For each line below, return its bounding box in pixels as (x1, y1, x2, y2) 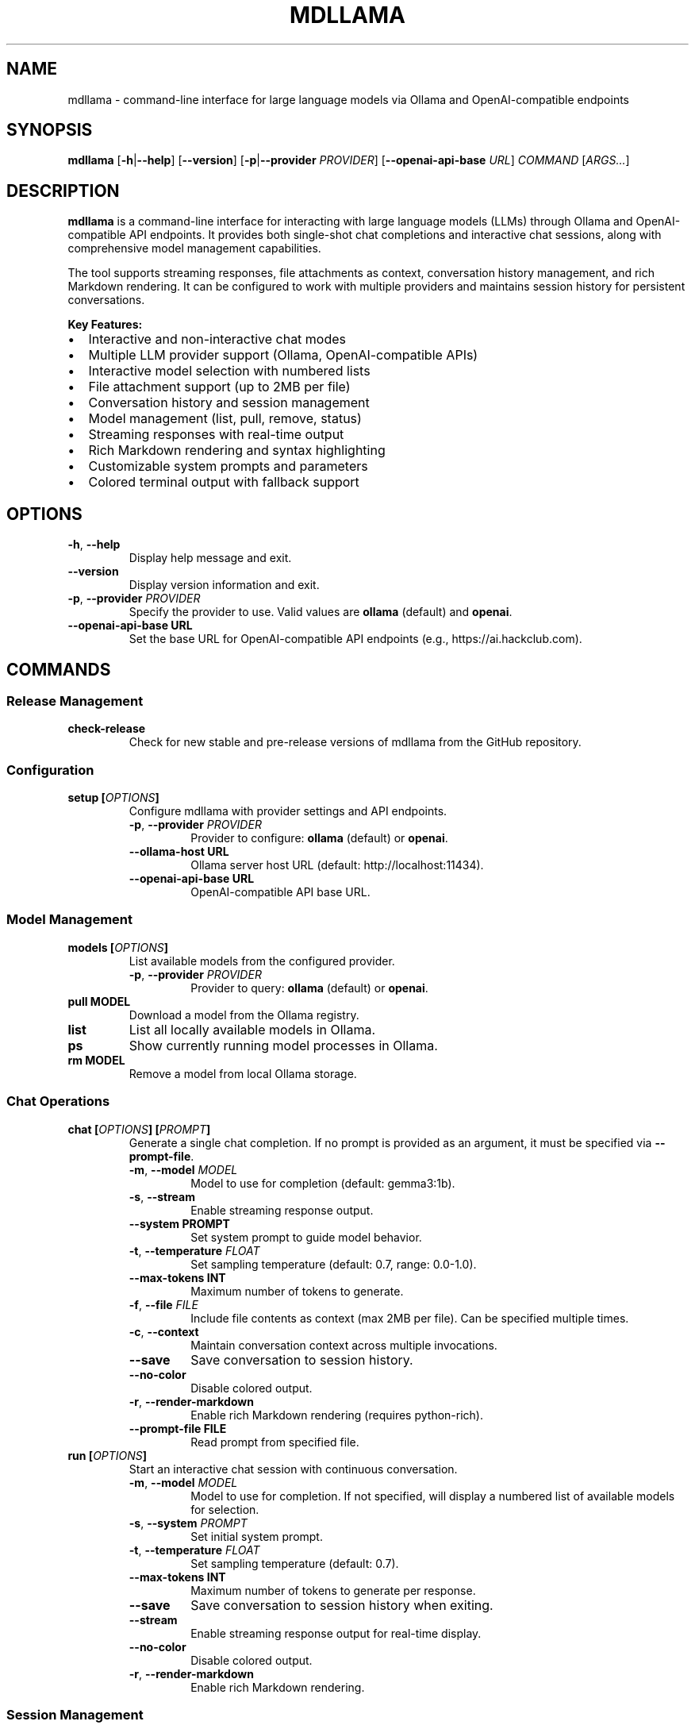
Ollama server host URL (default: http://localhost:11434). (190, 858, 484, 872)
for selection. (190, 1502, 259, 1516)
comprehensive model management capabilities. (67, 241, 321, 256)
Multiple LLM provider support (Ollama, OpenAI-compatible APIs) (88, 347, 478, 364)
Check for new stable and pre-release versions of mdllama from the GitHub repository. (129, 735, 582, 749)
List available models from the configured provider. (129, 953, 395, 968)
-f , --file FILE (129, 1297, 198, 1311)
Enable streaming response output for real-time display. (190, 1626, 482, 1640)
